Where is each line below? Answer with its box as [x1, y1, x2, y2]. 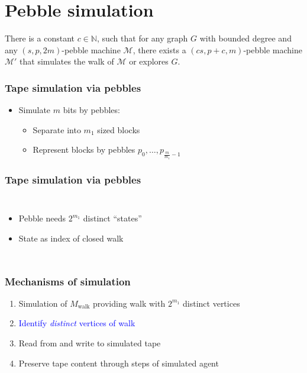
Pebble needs [18, 212, 66, 224]
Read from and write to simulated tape [18, 337, 161, 349]
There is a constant [5, 32, 75, 44]
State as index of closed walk [18, 232, 124, 245]
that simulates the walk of [20, 55, 114, 67]
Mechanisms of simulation [5, 274, 131, 288]
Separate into [33, 123, 81, 136]
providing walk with [93, 297, 166, 309]
